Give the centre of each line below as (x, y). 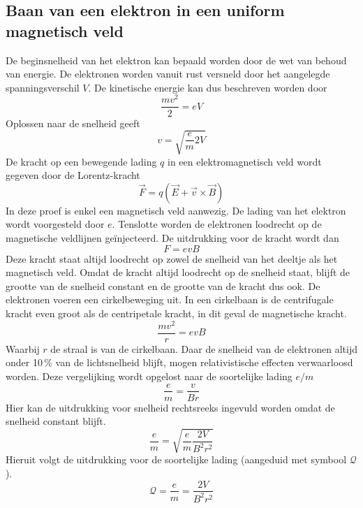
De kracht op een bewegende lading (81, 161)
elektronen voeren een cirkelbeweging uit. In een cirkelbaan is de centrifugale (170, 299)
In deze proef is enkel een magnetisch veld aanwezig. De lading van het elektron (176, 210)
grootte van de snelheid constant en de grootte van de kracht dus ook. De (163, 285)
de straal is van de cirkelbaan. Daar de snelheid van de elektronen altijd (204, 348)
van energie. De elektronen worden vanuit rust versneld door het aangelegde (168, 74)
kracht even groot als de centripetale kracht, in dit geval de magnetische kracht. (176, 313)
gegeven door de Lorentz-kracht (73, 175)
